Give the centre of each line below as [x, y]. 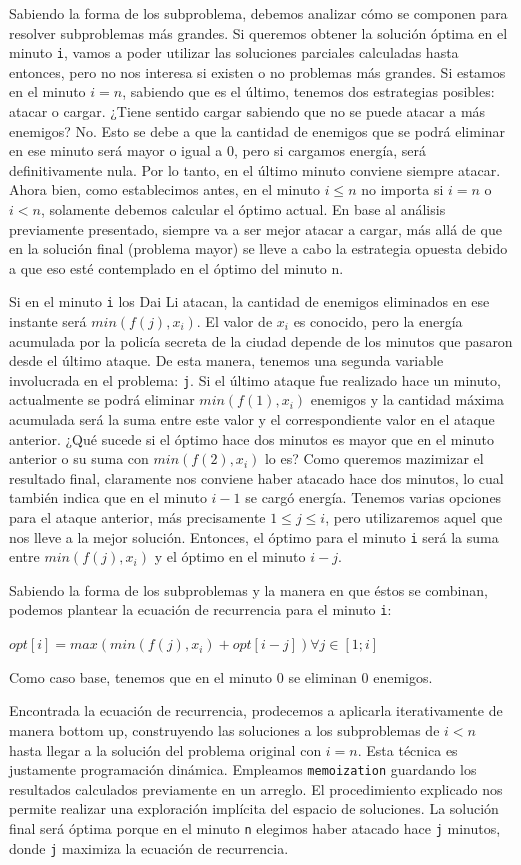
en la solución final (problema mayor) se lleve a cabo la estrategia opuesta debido [258, 248]
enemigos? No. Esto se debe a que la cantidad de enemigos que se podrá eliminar [257, 130]
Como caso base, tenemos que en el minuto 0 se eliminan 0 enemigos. [221, 676]
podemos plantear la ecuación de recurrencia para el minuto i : [200, 609]
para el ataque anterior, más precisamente [137, 517]
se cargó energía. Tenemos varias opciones [373, 497]
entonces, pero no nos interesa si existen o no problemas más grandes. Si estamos [257, 71]
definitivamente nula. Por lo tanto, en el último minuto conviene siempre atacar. [255, 169]
